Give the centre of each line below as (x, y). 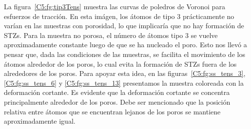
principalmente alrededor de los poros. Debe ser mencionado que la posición (117, 101)
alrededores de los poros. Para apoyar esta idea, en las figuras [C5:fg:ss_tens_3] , (125, 73)
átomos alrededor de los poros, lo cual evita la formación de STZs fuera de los (120, 64)
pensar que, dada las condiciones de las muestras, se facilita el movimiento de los (125, 54)
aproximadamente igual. (40, 121)
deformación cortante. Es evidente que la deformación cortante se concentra (117, 92)
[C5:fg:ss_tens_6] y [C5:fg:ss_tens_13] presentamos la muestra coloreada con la (124, 83)
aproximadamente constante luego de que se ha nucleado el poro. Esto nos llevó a (125, 45)
